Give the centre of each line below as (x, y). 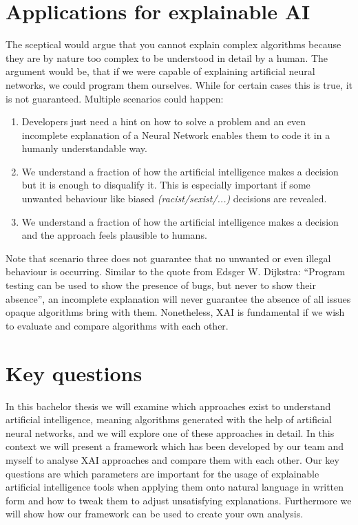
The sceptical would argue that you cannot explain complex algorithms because (173, 44)
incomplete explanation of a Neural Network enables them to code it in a (176, 135)
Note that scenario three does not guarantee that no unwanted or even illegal (168, 258)
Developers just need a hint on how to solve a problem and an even (164, 121)
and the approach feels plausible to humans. (114, 235)
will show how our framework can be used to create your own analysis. (155, 514)
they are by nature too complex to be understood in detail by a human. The (167, 57)
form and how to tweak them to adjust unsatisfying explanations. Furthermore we (179, 500)
